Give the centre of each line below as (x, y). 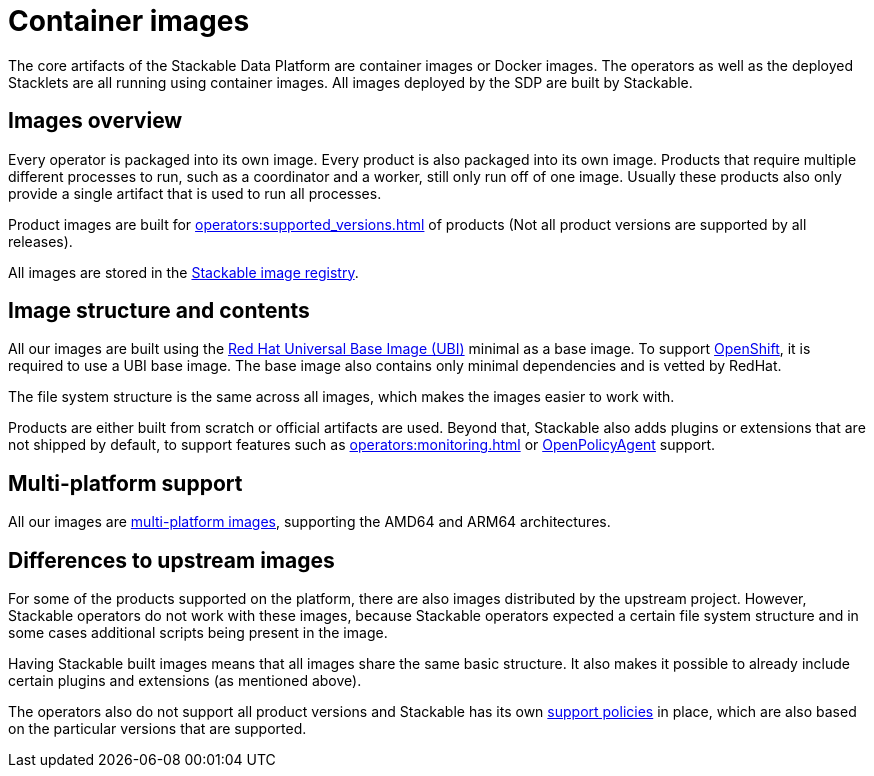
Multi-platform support (125, 483)
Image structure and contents (159, 311)
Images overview (95, 121)
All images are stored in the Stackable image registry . (183, 272)
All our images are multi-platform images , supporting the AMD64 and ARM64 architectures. (309, 522)
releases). (40, 241)
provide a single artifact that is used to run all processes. (195, 193)
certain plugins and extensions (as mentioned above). (185, 681)
